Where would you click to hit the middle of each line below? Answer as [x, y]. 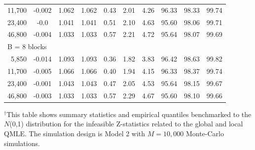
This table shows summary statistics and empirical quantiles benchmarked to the [129, 114]
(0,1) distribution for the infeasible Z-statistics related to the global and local [126, 124]
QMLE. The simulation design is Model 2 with [75, 133]
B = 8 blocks [27, 46]
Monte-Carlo [205, 133]
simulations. [22, 143]
